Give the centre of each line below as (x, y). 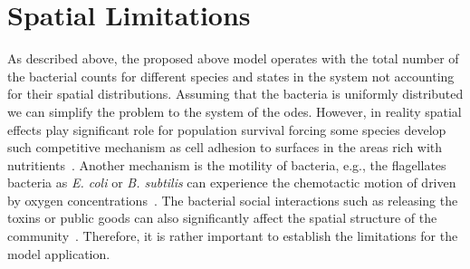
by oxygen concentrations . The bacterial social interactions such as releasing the (233, 200)
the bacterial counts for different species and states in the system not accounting (231, 76)
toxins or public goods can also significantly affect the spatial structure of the (222, 218)
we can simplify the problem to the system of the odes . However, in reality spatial (235, 111)
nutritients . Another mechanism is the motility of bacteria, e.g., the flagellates (227, 164)
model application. (59, 253)
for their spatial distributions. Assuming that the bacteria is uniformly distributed (235, 94)
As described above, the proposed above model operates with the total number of (233, 58)
